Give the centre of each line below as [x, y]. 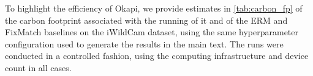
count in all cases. [38, 67]
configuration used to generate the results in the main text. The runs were [144, 43]
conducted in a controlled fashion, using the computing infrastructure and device [157, 56]
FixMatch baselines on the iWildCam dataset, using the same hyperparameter [152, 32]
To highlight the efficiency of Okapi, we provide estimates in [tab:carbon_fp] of [154, 8]
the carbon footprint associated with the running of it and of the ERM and [146, 20]
